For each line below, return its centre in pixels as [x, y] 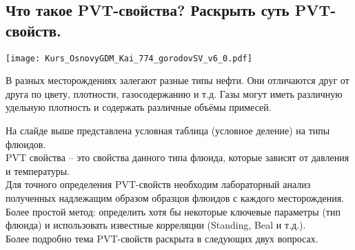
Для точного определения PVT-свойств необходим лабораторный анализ [158, 184]
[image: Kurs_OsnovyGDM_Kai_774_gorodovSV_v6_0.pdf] [129, 58]
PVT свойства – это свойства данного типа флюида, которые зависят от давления [177, 157]
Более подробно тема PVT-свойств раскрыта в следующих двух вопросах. [162, 238]
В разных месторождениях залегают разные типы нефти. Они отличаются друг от [177, 80]
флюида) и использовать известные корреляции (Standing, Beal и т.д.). [156, 225]
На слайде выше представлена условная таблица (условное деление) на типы [168, 131]
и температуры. [38, 170]
